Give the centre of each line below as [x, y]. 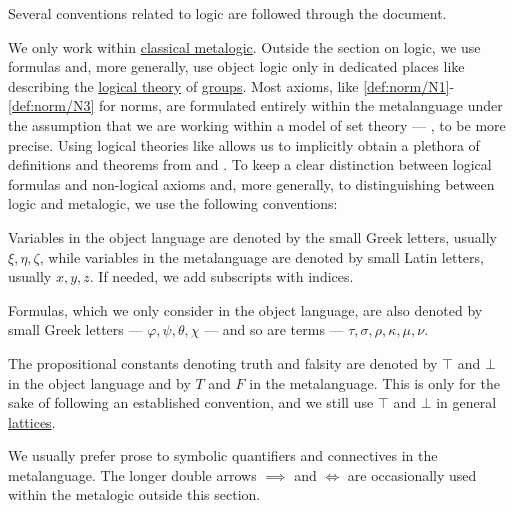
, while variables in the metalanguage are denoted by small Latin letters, [261, 256]
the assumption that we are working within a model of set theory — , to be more [257, 124]
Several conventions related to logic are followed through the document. [227, 13]
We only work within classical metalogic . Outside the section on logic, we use [244, 46]
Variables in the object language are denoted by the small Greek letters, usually [253, 236]
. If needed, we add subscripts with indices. [221, 276]
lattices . [32, 421]
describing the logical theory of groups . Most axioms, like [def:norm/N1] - [231, 85]
